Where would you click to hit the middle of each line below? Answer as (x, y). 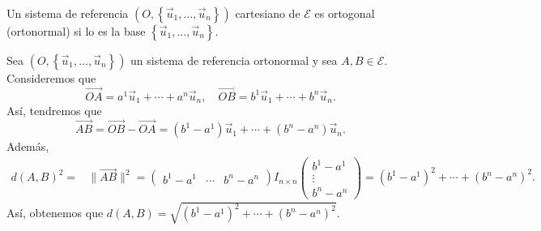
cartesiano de (268, 13)
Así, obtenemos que (55, 213)
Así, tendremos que (54, 111)
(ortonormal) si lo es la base (76, 31)
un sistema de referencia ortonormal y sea (234, 60)
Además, (28, 146)
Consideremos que (51, 78)
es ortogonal (345, 13)
